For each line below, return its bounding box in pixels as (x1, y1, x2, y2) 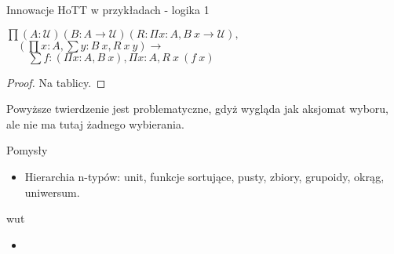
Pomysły (6, 142, 48, 158)
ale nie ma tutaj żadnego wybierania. (6, 115, 184, 132)
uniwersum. (24, 183, 80, 200)
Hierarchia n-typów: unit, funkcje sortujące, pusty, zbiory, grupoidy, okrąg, (24, 168, 385, 184)
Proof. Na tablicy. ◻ (6, 74, 106, 90)
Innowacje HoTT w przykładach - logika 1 (6, 2, 210, 17)
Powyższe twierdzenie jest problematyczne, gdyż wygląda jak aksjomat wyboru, (6, 100, 389, 117)
